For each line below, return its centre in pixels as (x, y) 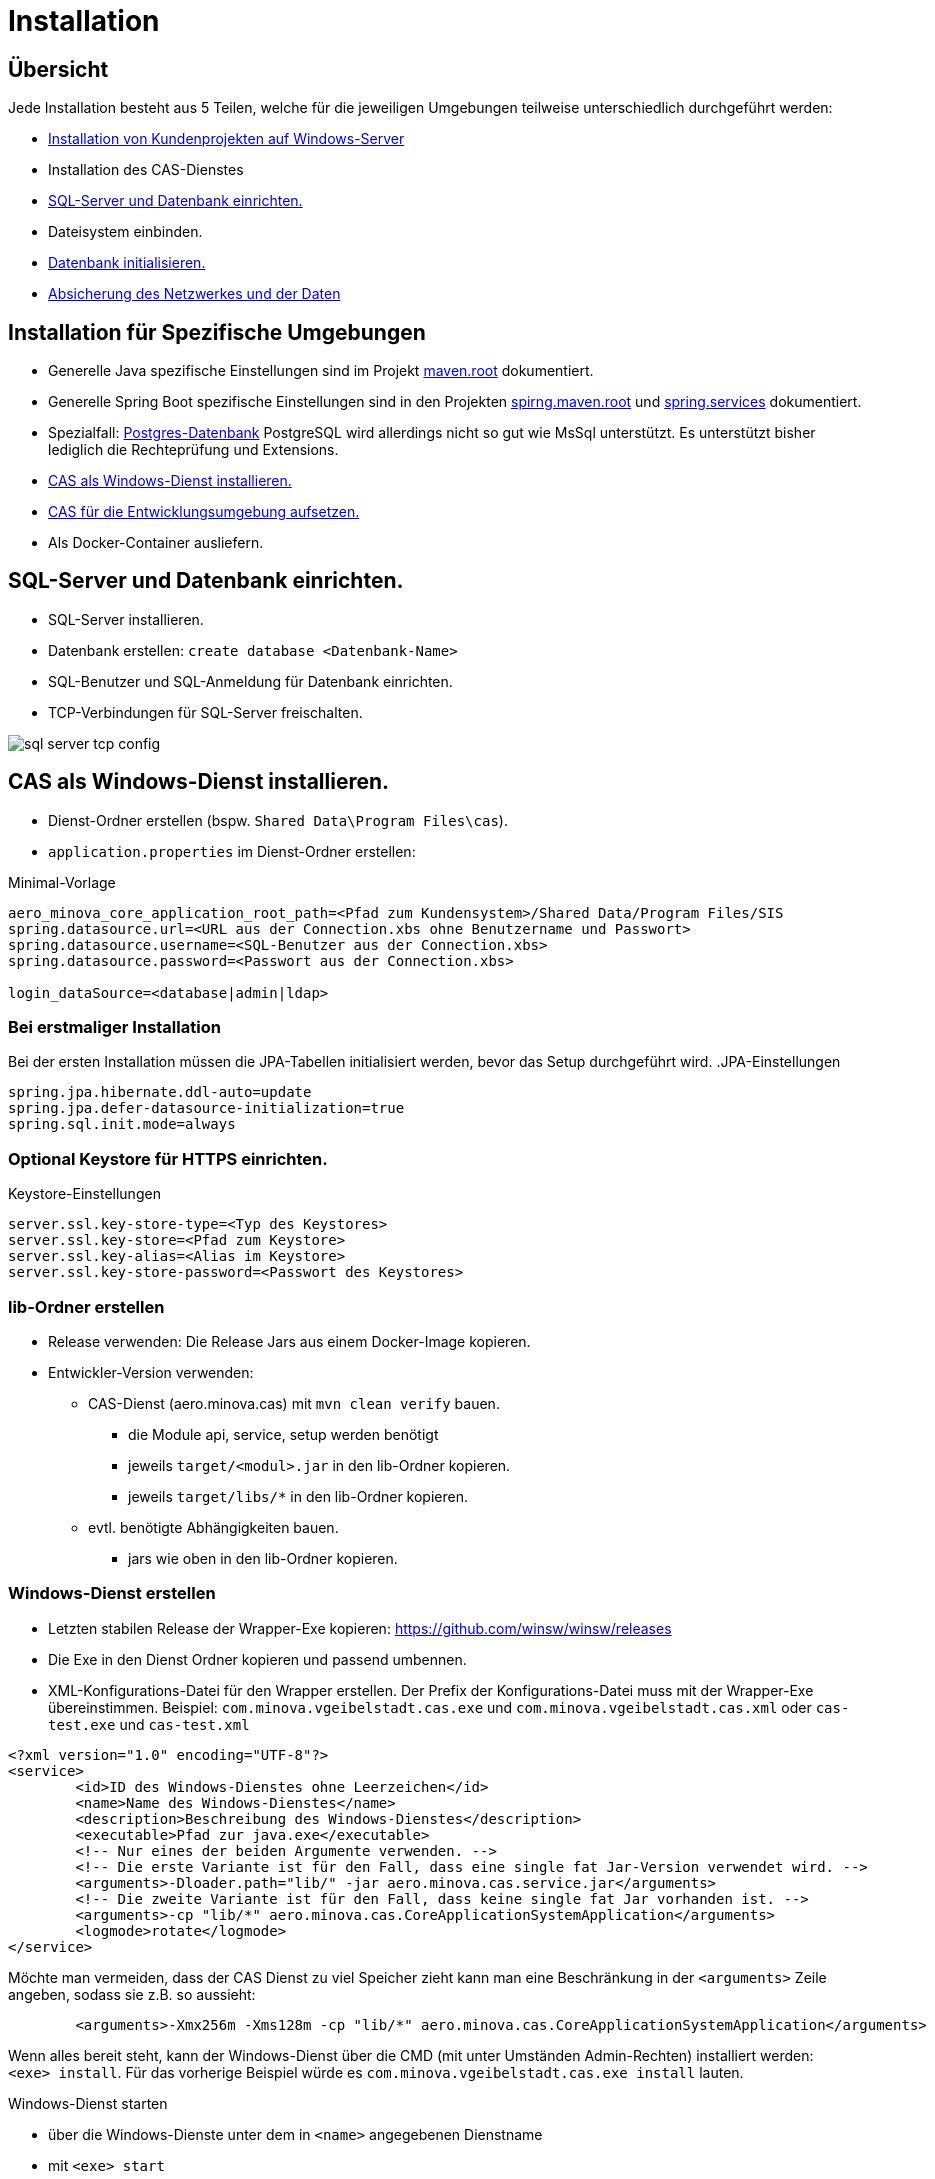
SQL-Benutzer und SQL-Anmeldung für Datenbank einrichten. (250, 681)
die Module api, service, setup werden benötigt (283, 1434)
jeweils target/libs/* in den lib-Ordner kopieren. (298, 1496)
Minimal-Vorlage (62, 882)
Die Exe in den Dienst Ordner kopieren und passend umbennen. (257, 1659)
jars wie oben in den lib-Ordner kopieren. (263, 1558)
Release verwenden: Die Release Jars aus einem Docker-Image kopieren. (289, 1341)
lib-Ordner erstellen (86, 1306)
